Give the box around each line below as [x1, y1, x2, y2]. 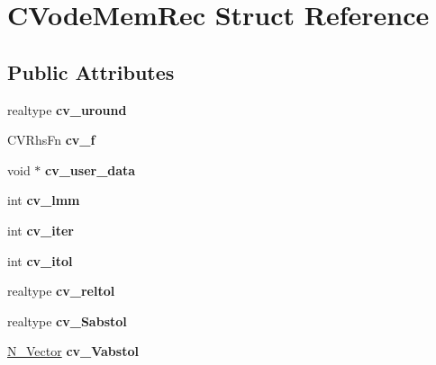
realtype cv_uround [7, 100, 127, 119]
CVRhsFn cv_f [7, 130, 95, 149]
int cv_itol [7, 251, 73, 270]
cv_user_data [45, 160, 136, 179]
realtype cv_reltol [7, 281, 115, 300]
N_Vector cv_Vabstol [7, 342, 139, 361]
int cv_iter [7, 220, 74, 239]
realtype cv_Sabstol [7, 311, 127, 330]
